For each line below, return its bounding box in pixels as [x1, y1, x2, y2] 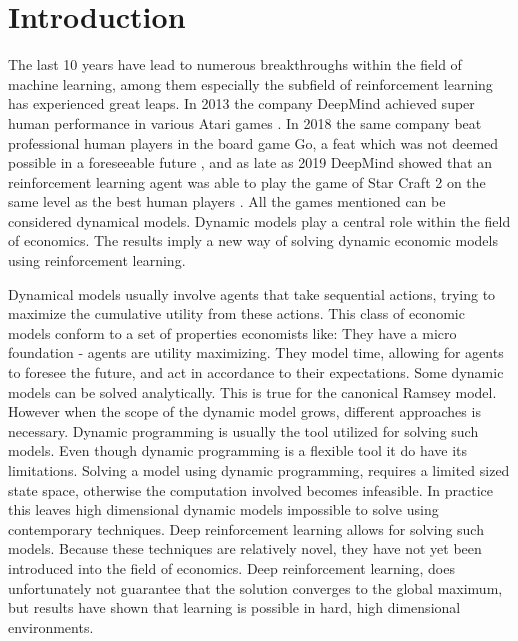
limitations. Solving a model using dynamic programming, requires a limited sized [8, 460, 510, 480]
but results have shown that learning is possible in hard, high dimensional [8, 597, 461, 618]
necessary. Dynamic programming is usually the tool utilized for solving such [8, 420, 479, 441]
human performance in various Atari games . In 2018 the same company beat [8, 112, 482, 133]
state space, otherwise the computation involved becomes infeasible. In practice [8, 479, 493, 500]
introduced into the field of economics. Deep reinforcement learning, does [8, 557, 455, 578]
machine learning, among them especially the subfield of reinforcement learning [8, 73, 493, 94]
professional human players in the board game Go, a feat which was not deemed [8, 132, 499, 153]
